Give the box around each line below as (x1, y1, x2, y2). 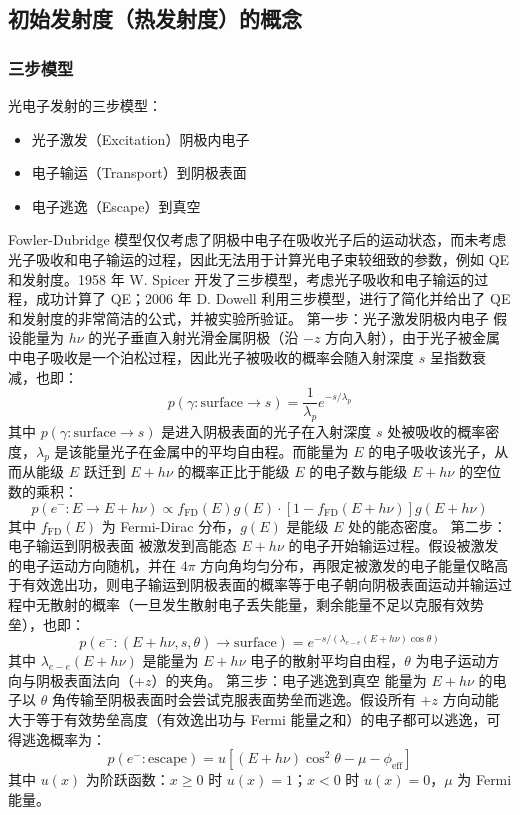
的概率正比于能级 (177, 461, 290, 482)
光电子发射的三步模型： (8, 95, 162, 115)
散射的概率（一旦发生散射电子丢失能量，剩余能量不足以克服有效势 (49, 593, 484, 614)
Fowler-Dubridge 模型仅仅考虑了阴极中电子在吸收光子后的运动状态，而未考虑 (8, 229, 507, 250)
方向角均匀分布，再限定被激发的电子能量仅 (200, 554, 481, 575)
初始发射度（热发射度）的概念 (8, 3, 302, 34)
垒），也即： (8, 613, 85, 634)
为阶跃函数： (85, 769, 170, 790)
